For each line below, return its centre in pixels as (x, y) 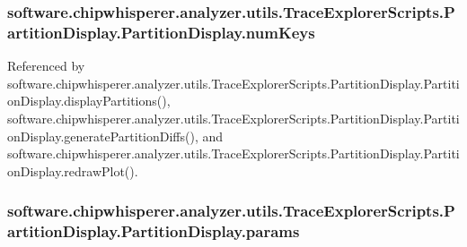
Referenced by (46, 66)
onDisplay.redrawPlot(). (73, 170)
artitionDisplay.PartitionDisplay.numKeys (161, 32)
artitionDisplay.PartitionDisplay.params (154, 231)
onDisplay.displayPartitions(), (89, 101)
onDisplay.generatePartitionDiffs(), (103, 136)
